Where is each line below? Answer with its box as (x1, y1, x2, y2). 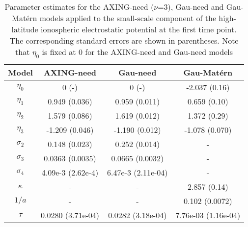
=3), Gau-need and (158, 1, 224, 12)
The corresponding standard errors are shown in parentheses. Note (9, 35, 239, 46)
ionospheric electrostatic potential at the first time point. (41, 24, 237, 35)
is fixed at (42, 46, 76, 57)
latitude (11, 24, 38, 35)
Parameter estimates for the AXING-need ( (4, 1, 154, 12)
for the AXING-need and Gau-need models (85, 46, 233, 57)
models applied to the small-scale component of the (39, 12, 217, 24)
